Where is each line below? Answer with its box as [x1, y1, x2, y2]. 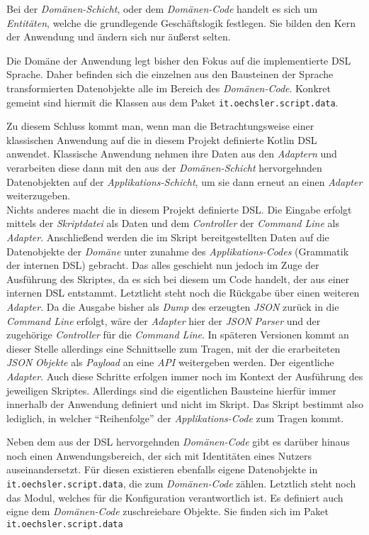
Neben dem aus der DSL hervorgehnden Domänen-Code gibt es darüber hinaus [6, 434, 350, 449]
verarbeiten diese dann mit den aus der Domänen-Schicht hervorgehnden [6, 160, 322, 175]
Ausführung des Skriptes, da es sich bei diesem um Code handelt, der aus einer [6, 271, 350, 286]
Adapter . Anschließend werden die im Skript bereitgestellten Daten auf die [6, 229, 329, 244]
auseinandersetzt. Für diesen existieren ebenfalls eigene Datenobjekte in [6, 462, 318, 477]
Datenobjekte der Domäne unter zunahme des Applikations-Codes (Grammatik [6, 243, 349, 258]
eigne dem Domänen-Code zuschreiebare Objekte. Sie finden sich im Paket [6, 504, 329, 519]
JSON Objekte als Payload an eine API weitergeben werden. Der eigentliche [6, 355, 334, 370]
